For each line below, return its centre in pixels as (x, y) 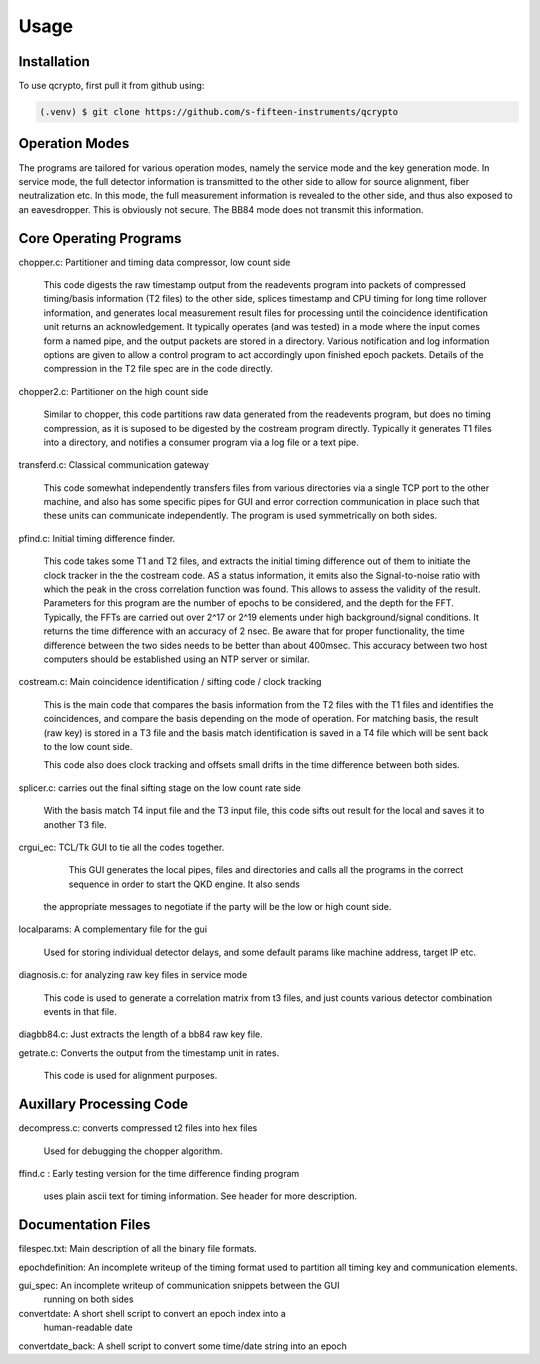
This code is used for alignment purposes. (130, 1076)
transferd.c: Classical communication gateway (114, 465)
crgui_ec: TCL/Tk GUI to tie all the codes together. (121, 847)
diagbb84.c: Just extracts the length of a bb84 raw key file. (141, 1034)
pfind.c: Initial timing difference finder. (97, 538)
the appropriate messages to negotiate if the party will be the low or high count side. (217, 907)
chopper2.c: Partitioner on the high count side (113, 391)
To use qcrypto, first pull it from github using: (111, 86)
